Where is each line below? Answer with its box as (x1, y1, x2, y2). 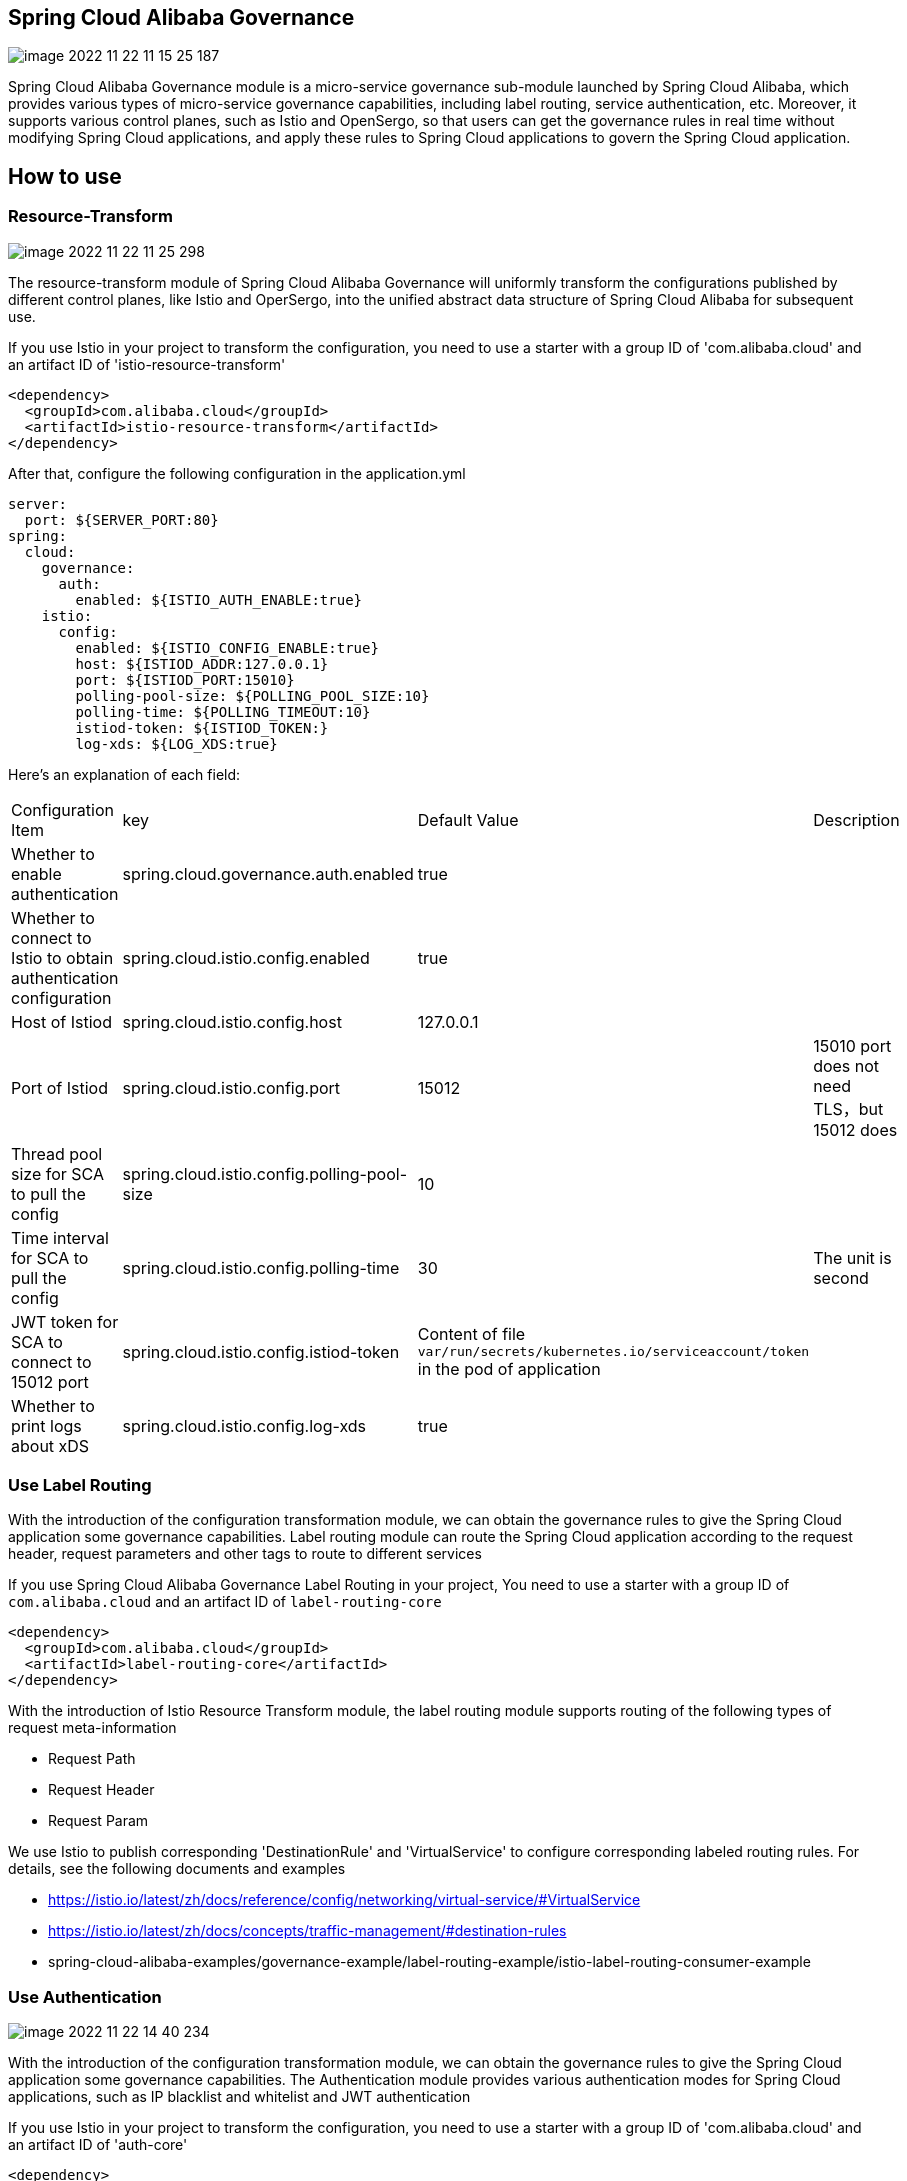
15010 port (813, 1035, 892, 1056)
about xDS (11, 1435, 90, 1456)
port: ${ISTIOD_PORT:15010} (75, 671, 295, 688)
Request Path (48, 1750, 136, 1768)
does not (813, 1055, 880, 1076)
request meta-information (8, 1719, 177, 1737)
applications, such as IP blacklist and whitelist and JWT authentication (8, 2088, 471, 2106)
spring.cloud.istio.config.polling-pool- (122, 1163, 408, 1184)
